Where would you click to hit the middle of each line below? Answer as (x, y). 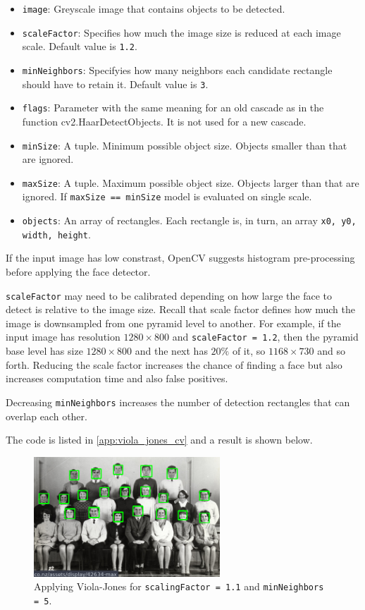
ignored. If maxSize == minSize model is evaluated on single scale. (167, 196)
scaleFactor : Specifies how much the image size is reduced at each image (181, 32)
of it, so (249, 351)
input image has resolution (63, 337)
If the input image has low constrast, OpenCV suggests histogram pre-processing (180, 258)
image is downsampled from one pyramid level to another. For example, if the (173, 323)
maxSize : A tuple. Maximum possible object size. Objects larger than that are (191, 182)
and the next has (171, 351)
